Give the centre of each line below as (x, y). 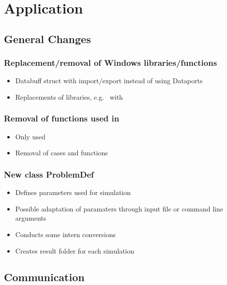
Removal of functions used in (62, 118)
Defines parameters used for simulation (73, 192)
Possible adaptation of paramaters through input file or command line (119, 208)
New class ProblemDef (49, 174)
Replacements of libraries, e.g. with (69, 97)
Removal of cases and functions (61, 153)
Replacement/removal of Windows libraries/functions (111, 63)
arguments (31, 218)
